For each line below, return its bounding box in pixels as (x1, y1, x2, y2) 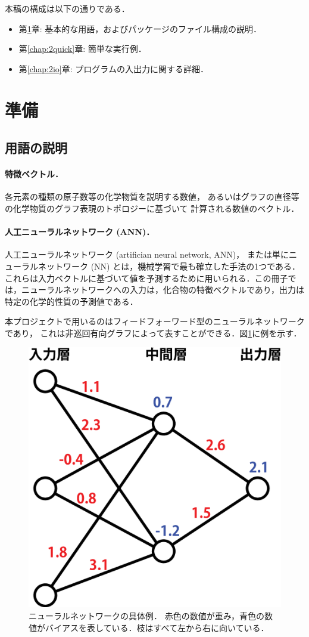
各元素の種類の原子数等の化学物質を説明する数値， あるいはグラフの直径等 (5, 190, 299, 203)
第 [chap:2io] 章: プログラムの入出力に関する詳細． (18, 62, 208, 75)
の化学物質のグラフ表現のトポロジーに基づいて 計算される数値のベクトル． (5, 202, 299, 214)
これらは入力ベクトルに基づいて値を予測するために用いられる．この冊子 (5, 271, 288, 284)
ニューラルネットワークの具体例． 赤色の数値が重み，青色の (29, 609, 265, 621)
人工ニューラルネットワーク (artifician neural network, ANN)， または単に (5, 248, 289, 261)
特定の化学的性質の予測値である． (5, 295, 138, 307)
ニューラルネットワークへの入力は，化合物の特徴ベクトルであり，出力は (21, 283, 304, 296)
